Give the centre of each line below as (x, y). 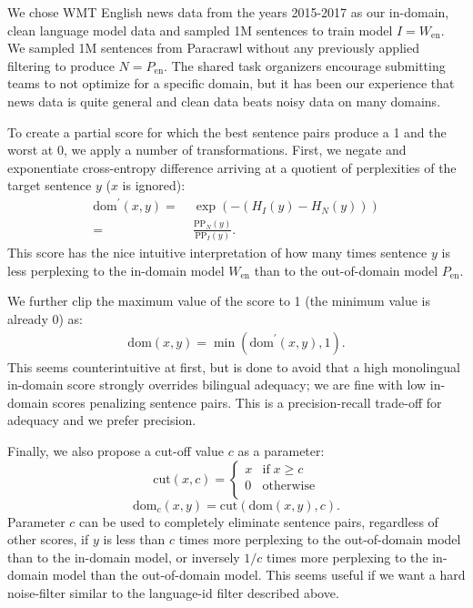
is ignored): (154, 185)
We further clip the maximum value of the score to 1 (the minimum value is (219, 301)
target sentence (50, 185)
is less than (134, 539)
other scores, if (48, 539)
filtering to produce (61, 65)
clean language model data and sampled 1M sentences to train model (200, 30)
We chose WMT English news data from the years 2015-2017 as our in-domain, (228, 12)
